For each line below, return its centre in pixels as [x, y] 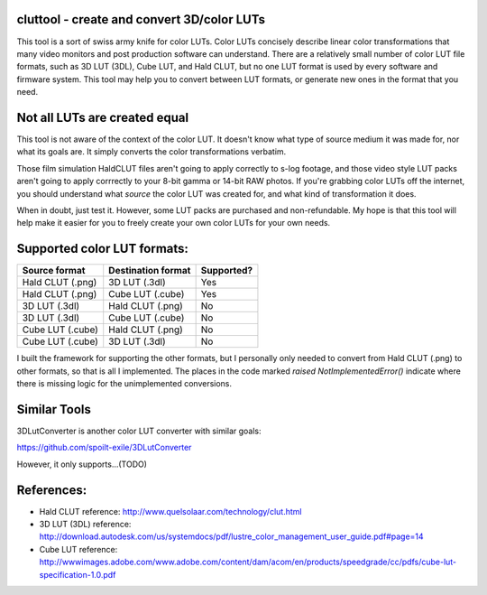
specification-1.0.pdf [78, 574]
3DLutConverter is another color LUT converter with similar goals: [139, 431]
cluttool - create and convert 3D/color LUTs [141, 19]
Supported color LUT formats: [103, 249]
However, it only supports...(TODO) [82, 464]
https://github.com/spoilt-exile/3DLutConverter [104, 448]
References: [52, 490]
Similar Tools [54, 409]
